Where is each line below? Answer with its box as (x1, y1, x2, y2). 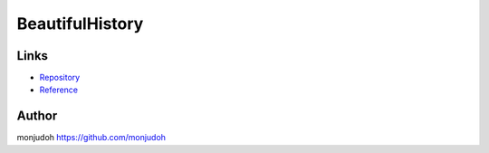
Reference (39, 84, 79, 95)
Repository (39, 72, 81, 83)
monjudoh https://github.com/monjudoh (16, 132, 167, 143)
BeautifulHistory (16, 14, 144, 33)
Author (16, 109, 58, 124)
